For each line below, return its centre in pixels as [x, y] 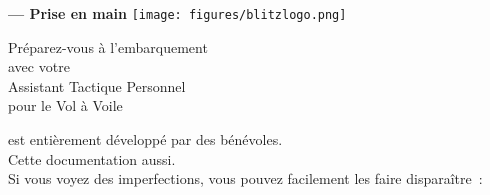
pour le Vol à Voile [65, 105]
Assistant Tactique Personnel [97, 85]
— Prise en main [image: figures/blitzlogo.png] [177, 13]
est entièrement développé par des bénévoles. [145, 139]
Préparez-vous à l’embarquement [108, 46]
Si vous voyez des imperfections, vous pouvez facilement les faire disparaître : [245, 178]
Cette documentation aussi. [92, 158]
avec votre [39, 66]
